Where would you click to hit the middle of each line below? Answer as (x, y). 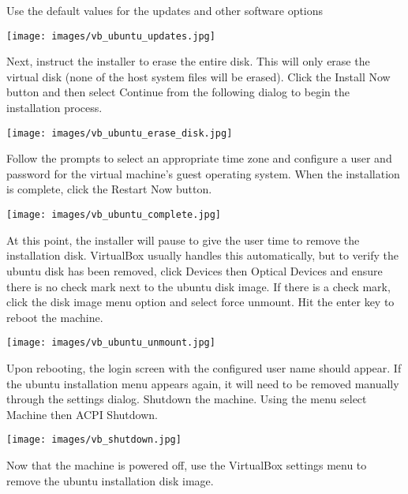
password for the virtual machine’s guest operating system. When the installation (203, 173)
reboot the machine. (55, 317)
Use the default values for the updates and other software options (165, 10)
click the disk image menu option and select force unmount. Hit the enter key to (200, 302)
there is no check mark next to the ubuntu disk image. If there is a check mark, (198, 286)
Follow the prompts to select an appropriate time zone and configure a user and (199, 158)
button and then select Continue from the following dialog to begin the (178, 92)
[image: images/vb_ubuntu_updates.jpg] (111, 36)
